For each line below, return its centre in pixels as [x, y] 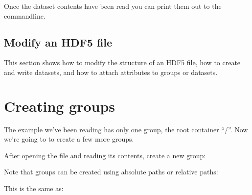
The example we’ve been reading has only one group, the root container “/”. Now [126, 129]
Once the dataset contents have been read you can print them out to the [113, 6]
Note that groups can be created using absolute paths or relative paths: [111, 172]
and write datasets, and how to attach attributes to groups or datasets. [111, 72]
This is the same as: [34, 188]
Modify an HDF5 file [58, 42]
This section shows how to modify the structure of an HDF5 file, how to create [122, 62]
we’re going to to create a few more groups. [69, 139]
